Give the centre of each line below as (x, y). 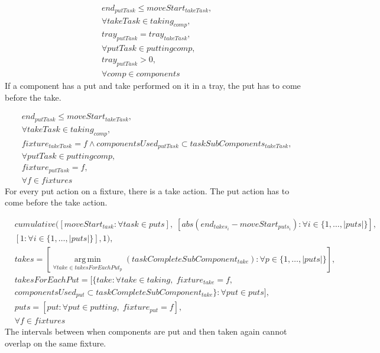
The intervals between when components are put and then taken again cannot (146, 331)
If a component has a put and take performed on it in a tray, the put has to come (153, 86)
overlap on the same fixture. (56, 343)
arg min (87, 259)
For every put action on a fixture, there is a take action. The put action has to (147, 190)
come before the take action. (56, 202)
